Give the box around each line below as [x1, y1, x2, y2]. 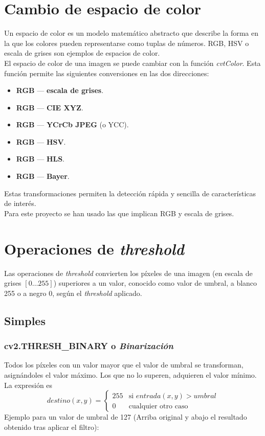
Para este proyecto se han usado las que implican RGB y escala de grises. [4, 208, 234, 218]
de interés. [4, 198, 36, 209]
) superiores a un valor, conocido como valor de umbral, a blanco [53, 278, 257, 288]
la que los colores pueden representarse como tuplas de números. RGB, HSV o [4, 37, 249, 48]
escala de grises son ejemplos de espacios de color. [4, 48, 160, 58]
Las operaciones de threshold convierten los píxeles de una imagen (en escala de [4, 267, 253, 278]
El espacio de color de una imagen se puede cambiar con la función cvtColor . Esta [4, 57, 261, 68]
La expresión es [4, 379, 53, 390]
